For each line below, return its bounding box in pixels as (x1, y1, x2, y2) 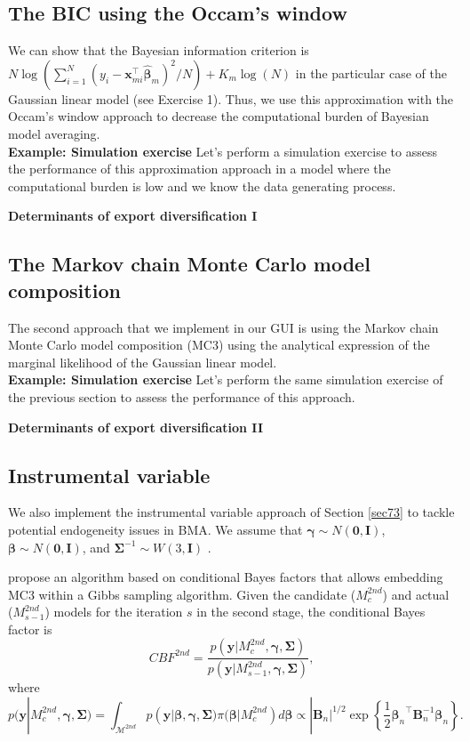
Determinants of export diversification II (8, 417, 263, 436)
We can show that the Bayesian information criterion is (8, 41, 309, 60)
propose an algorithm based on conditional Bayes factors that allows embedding (8, 568, 443, 586)
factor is (8, 619, 52, 638)
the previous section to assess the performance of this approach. (8, 387, 355, 406)
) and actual (382, 585, 450, 603)
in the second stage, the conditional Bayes (196, 602, 426, 621)
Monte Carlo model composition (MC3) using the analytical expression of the (8, 335, 430, 354)
